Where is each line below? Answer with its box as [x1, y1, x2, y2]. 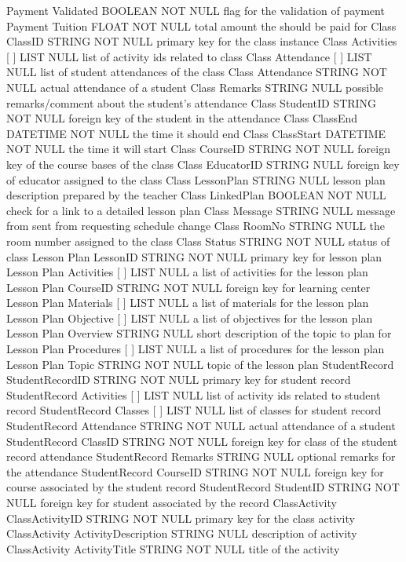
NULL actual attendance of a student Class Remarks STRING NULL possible [6, 78, 384, 95]
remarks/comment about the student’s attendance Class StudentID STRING [6, 94, 377, 111]
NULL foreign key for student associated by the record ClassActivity [6, 494, 337, 510]
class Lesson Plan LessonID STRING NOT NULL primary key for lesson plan [6, 248, 382, 265]
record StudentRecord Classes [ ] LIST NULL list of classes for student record [6, 402, 382, 418]
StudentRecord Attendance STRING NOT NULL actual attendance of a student [6, 418, 396, 434]
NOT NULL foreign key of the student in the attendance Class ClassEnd [6, 110, 358, 126]
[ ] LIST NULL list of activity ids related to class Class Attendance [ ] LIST [6, 48, 372, 64]
